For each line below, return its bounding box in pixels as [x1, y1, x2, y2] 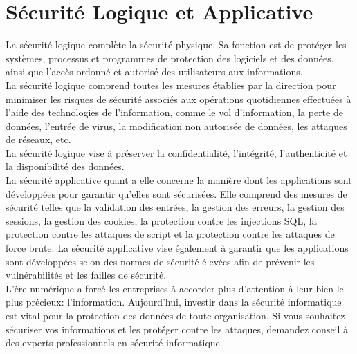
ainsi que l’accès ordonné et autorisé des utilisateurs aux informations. [6, 64, 303, 79]
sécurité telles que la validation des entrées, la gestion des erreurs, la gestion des [6, 200, 345, 214]
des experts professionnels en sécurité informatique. [6, 335, 223, 350]
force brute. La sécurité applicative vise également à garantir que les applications [6, 241, 349, 255]
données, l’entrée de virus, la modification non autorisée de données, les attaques [6, 118, 347, 133]
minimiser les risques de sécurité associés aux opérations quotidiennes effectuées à [6, 91, 351, 106]
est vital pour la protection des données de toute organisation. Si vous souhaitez [6, 308, 345, 322]
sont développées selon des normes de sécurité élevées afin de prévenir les [6, 254, 315, 268]
